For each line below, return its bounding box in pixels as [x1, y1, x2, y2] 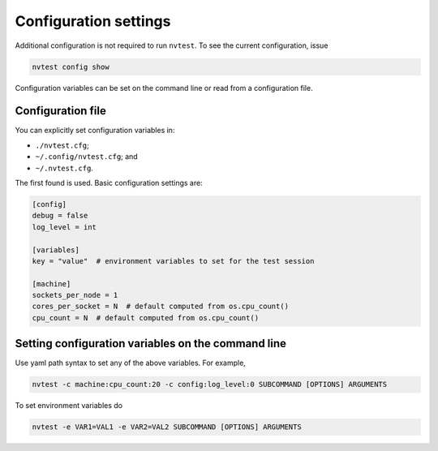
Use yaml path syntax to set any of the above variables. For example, [15, 358, 247, 368]
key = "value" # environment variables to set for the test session [32, 256, 315, 265]
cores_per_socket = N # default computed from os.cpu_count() [32, 302, 290, 311]
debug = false [32, 211, 88, 221]
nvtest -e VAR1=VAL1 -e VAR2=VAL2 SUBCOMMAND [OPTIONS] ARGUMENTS [32, 423, 302, 432]
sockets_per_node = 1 [32, 290, 118, 300]
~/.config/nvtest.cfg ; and [35, 152, 138, 161]
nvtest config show [32, 62, 109, 71]
